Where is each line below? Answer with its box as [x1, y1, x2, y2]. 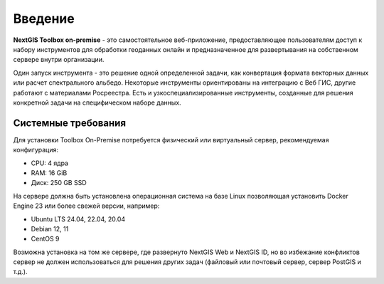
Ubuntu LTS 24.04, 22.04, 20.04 [31, 214, 126, 223]
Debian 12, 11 [31, 224, 69, 233]
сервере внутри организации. [13, 56, 105, 64]
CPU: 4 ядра [31, 159, 69, 167]
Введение [13, 11, 75, 26]
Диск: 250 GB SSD [31, 179, 87, 187]
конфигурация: [13, 146, 58, 154]
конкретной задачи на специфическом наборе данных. [13, 98, 181, 107]
